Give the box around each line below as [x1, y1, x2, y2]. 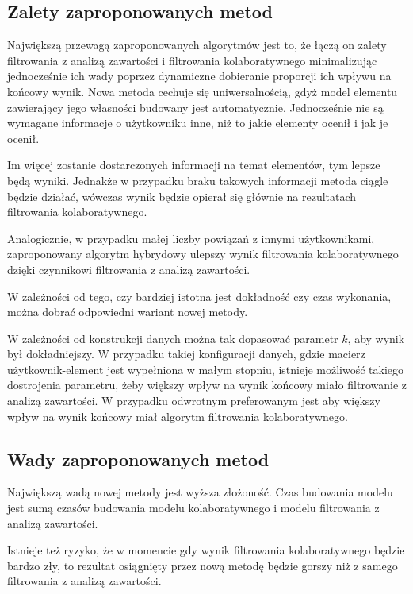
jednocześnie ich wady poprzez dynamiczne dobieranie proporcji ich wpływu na [7, 67, 392, 84]
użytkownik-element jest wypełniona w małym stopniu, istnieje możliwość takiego [7, 361, 404, 377]
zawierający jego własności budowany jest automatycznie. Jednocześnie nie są [7, 98, 384, 115]
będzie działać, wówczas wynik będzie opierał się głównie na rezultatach [7, 187, 357, 204]
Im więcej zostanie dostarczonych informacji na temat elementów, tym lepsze [7, 156, 380, 173]
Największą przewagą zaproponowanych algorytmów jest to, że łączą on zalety [7, 37, 387, 53]
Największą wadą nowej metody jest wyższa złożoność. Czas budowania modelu [7, 484, 393, 500]
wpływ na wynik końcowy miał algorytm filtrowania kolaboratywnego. [7, 407, 348, 424]
